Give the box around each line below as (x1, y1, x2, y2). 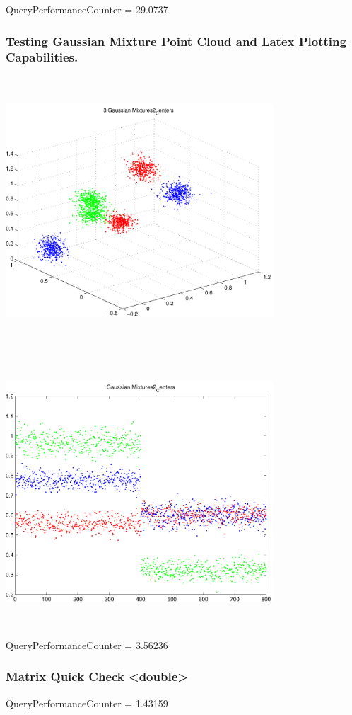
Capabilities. (6, 48, 78, 66)
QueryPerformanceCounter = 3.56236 (6, 637, 168, 652)
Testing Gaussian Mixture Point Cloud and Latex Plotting (6, 32, 346, 50)
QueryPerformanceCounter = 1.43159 (6, 695, 168, 710)
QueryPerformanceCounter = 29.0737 (6, 2, 168, 16)
